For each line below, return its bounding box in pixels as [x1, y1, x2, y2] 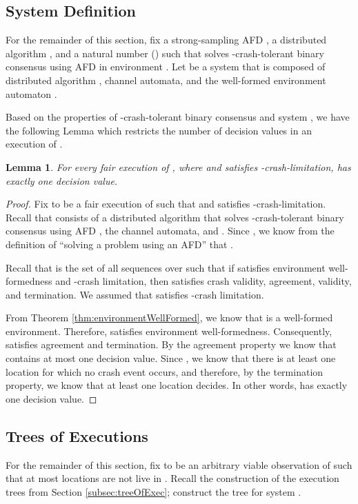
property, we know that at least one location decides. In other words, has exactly [6, 378, 348, 392]
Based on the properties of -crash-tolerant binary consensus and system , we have [6, 110, 350, 124]
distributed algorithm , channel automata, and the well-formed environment [6, 72, 326, 87]
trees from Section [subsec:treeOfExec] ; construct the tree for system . [6, 484, 301, 498]
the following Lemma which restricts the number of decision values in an [6, 123, 312, 137]
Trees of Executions [6, 425, 148, 446]
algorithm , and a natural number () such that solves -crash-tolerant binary [6, 46, 324, 60]
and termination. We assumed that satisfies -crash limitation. [6, 287, 264, 301]
